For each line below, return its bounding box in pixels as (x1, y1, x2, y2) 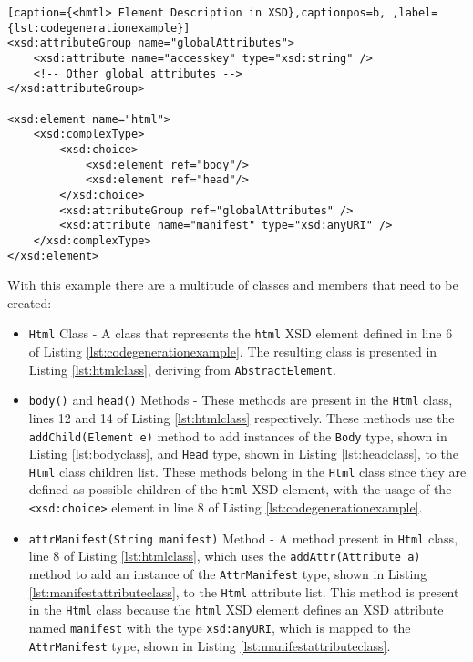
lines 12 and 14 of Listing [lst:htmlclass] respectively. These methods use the (28, 408, 455, 427)
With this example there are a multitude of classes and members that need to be (7, 275, 458, 295)
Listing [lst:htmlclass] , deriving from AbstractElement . (28, 359, 336, 378)
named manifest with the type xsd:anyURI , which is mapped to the (28, 618, 411, 637)
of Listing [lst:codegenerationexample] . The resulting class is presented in (28, 342, 437, 360)
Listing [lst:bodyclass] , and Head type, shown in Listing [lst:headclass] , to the (28, 444, 458, 463)
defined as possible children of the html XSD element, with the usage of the (28, 480, 452, 499)
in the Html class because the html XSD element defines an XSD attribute (28, 600, 444, 619)
